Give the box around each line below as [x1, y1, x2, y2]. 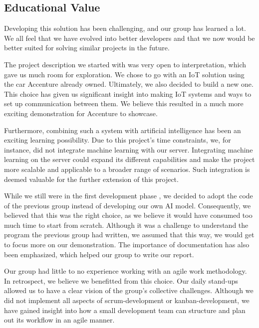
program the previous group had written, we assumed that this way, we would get [4, 229, 255, 240]
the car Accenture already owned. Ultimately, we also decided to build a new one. [4, 79, 254, 89]
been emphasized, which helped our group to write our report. [4, 249, 194, 259]
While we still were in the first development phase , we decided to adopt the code [4, 190, 253, 201]
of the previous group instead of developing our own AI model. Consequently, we [4, 200, 251, 210]
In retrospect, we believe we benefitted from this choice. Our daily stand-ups [4, 275, 239, 286]
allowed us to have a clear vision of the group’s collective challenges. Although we [4, 285, 254, 296]
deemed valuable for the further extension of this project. [4, 173, 179, 184]
